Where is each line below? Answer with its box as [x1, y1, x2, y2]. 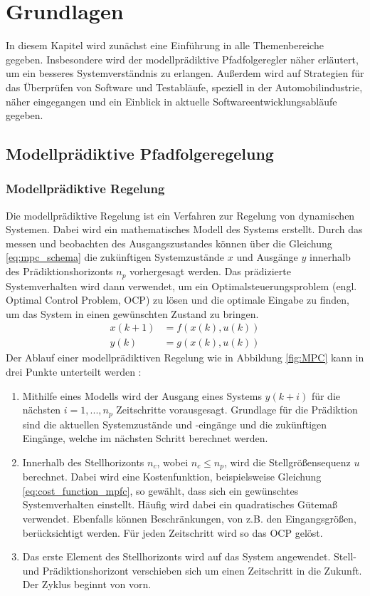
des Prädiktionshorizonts [6, 264, 113, 279]
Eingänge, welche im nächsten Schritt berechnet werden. [22, 431, 268, 446]
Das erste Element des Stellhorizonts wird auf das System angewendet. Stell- [22, 549, 356, 564]
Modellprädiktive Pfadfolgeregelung [6, 143, 274, 165]
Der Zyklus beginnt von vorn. [22, 577, 152, 592]
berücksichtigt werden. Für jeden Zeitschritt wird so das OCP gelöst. [22, 525, 323, 540]
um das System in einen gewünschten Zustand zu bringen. [6, 306, 259, 321]
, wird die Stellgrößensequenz [223, 454, 351, 469]
